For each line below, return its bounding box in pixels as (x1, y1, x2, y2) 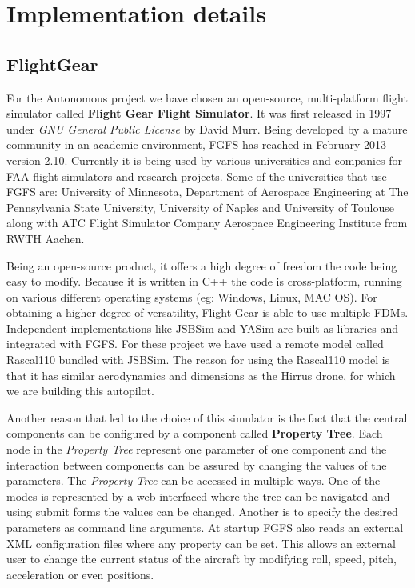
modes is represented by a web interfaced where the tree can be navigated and (6, 487, 390, 504)
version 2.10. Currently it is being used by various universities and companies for (6, 151, 403, 168)
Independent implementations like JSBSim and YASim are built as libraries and (6, 319, 398, 336)
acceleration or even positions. (6, 566, 154, 582)
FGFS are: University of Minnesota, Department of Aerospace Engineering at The (6, 183, 409, 200)
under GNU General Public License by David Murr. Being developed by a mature (6, 120, 408, 137)
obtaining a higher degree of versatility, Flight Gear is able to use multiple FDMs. (6, 304, 409, 321)
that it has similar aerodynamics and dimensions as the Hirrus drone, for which (6, 366, 396, 383)
